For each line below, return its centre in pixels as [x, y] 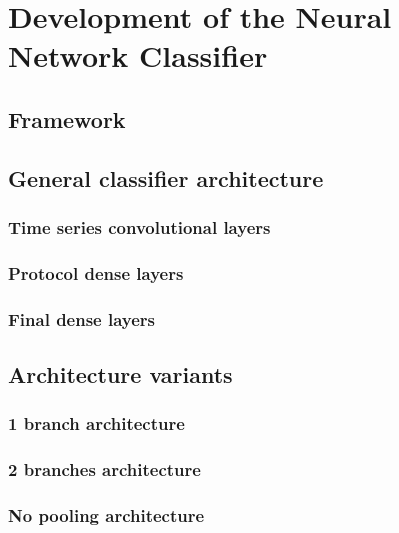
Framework [67, 118]
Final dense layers [82, 318]
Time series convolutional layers [139, 227]
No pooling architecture [106, 515]
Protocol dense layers [96, 272]
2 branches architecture [104, 469]
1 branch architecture [96, 423]
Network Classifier [138, 55]
